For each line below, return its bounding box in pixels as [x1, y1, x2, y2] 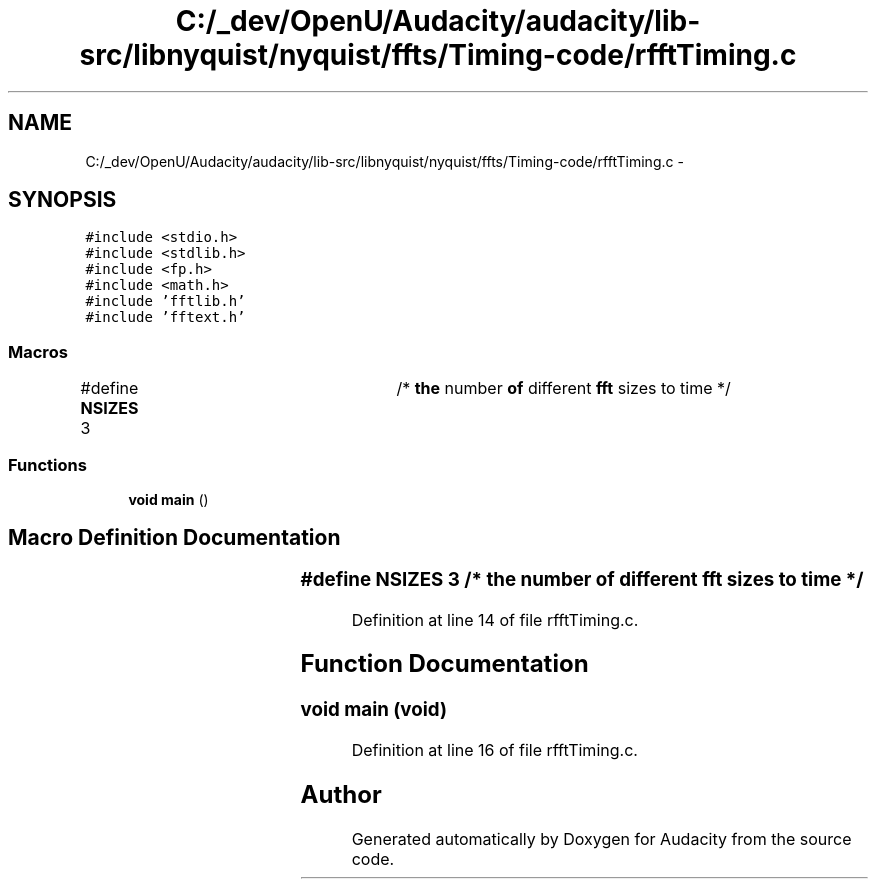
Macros [8, 341, 68, 362]
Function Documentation [300, 649, 589, 679]
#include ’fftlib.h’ [85, 293, 246, 310]
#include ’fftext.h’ [85, 309, 246, 326]
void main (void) [300, 698, 447, 722]
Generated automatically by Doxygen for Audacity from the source [351, 828, 852, 849]
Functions [8, 454, 87, 475]
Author [300, 779, 382, 809]
